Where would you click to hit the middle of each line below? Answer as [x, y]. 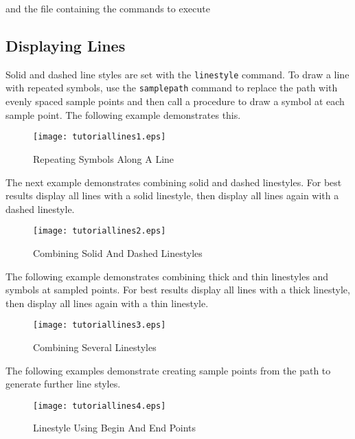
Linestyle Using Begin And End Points [115, 428]
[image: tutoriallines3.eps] [100, 325]
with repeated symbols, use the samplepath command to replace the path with [172, 88]
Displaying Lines [66, 45]
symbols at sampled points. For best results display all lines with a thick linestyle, [178, 290]
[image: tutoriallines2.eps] [100, 231]
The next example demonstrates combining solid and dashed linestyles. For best [174, 182]
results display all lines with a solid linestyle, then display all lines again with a [172, 195]
